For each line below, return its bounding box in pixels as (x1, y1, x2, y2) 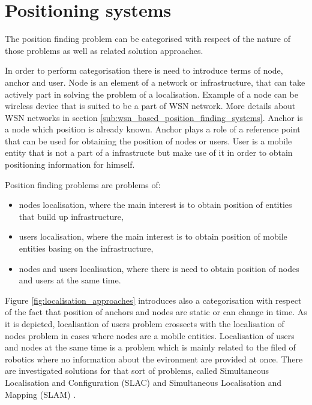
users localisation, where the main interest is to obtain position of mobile (19, 230, 287, 243)
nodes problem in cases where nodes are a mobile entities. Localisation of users (5, 329, 295, 341)
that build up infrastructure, (19, 210, 124, 222)
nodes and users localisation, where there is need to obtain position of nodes (19, 262, 299, 274)
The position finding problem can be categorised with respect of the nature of (5, 32, 291, 45)
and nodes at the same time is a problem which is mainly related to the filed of (5, 341, 296, 353)
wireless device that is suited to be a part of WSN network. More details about (5, 99, 296, 112)
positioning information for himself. (5, 158, 135, 171)
